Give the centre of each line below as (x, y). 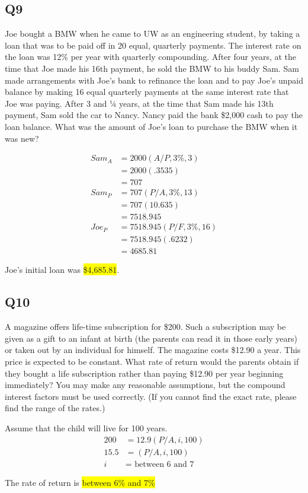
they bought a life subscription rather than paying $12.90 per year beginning (144, 373)
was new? (22, 138)
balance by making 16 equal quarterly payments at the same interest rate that (147, 92)
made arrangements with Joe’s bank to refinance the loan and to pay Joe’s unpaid (154, 80)
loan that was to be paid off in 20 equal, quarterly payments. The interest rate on (153, 45)
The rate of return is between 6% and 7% (80, 482)
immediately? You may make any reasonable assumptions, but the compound (145, 385)
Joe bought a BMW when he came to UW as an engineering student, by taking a (153, 34)
